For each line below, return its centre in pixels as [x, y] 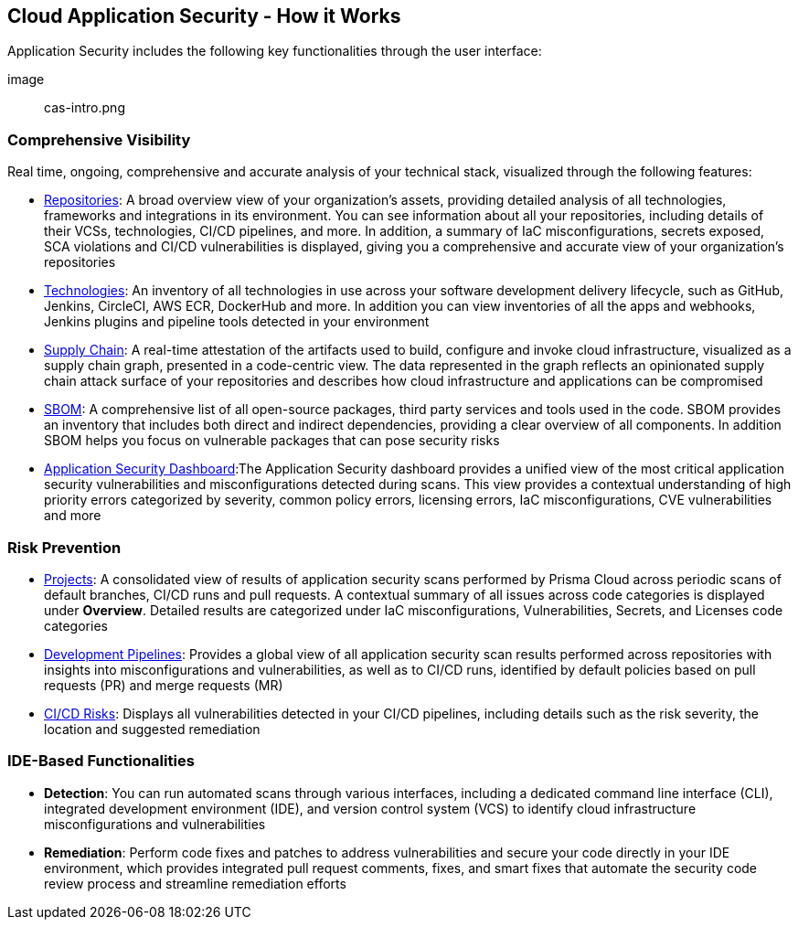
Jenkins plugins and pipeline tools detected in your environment [237, 322]
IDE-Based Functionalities [101, 761]
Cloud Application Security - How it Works [204, 16]
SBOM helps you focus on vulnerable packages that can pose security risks [272, 441]
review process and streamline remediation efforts [195, 883]
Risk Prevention [64, 547]
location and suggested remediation [152, 729]
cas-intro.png [85, 108]
